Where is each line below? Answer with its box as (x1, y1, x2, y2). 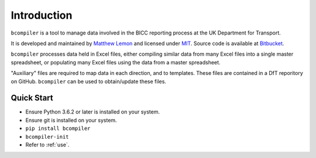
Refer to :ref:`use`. (25, 141, 70, 148)
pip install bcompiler (25, 125, 91, 132)
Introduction (11, 9, 73, 22)
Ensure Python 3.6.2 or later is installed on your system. (25, 108, 160, 115)
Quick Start (11, 93, 53, 103)
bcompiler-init (25, 133, 70, 140)
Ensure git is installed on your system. (25, 116, 117, 123)
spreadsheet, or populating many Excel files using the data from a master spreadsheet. (11, 59, 221, 66)
